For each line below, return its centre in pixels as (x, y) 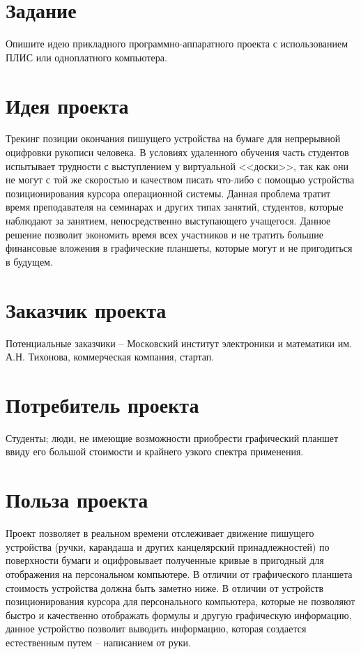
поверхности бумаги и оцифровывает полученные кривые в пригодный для (165, 560)
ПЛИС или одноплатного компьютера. (86, 57)
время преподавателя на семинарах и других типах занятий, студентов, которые (175, 207)
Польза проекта (77, 500)
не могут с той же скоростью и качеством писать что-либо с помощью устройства (180, 180)
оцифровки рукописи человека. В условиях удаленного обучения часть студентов (177, 152)
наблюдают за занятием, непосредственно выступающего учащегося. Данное (168, 220)
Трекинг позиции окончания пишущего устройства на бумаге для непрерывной (173, 138)
